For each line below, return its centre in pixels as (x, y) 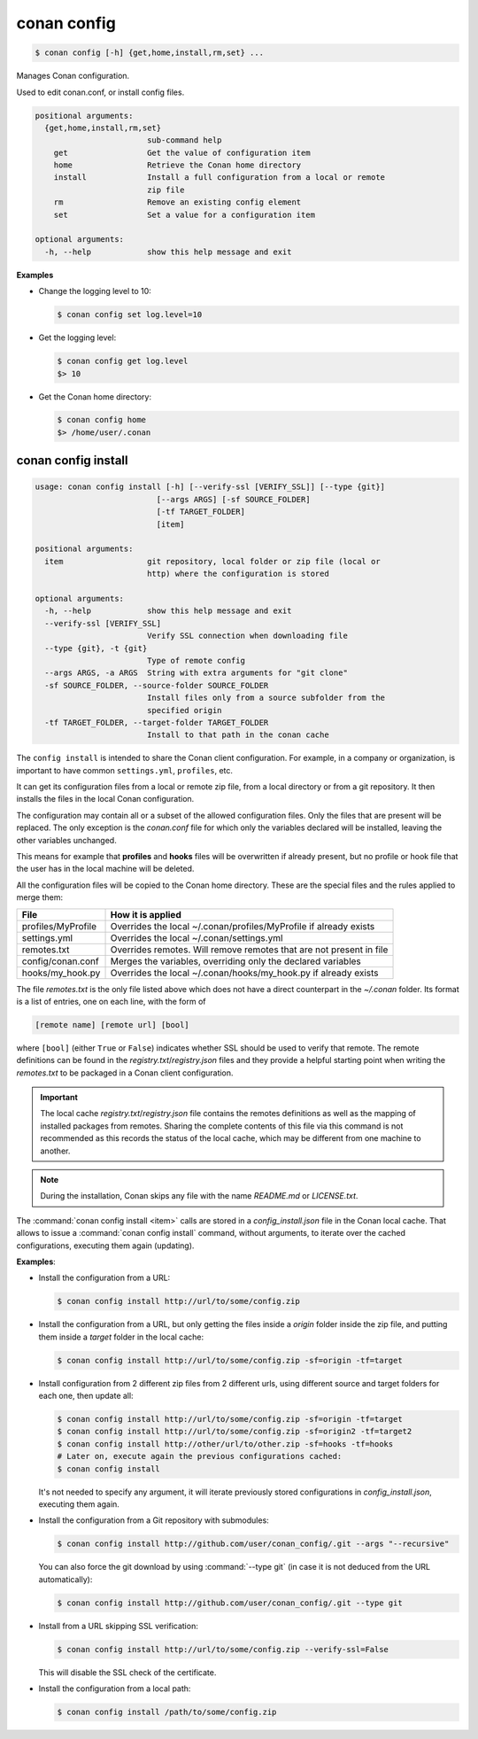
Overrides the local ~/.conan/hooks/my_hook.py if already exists (245, 973)
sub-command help (184, 140)
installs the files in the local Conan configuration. (105, 799)
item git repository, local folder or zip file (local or (212, 561)
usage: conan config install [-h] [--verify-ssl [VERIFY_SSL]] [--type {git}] (210, 487)
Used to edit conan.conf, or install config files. (100, 92)
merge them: (40, 897)
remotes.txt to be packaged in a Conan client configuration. (125, 1073)
